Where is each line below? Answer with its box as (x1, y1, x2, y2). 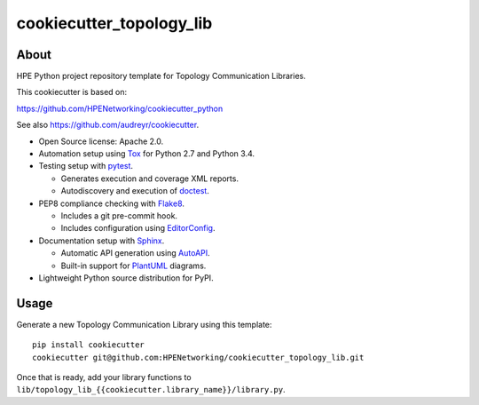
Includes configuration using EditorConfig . (60, 223, 216, 234)
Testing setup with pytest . (38, 161, 133, 171)
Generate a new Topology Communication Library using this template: (16, 319, 272, 330)
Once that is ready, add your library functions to (16, 372, 192, 382)
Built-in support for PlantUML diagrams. (60, 260, 207, 271)
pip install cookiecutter (32, 340, 145, 350)
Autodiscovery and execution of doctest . (60, 186, 210, 196)
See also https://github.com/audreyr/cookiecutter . (16, 120, 200, 131)
